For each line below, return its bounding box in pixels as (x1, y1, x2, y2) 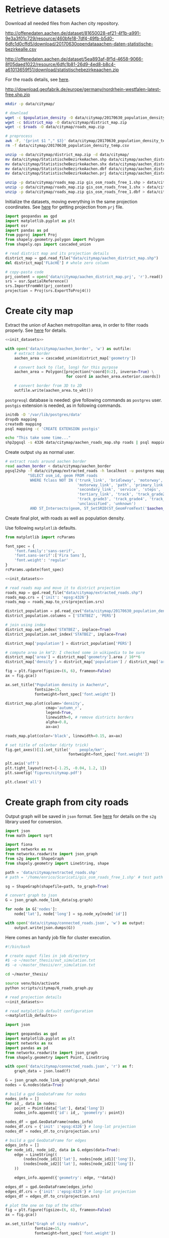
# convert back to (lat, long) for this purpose (14, 365, 118, 370)
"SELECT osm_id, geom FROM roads (27, 473, 98, 478)
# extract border (14, 351, 51, 356)
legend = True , (45, 710, 73, 715)
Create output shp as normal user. (5, 449, 75, 455)
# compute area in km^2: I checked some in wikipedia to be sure (5, 650, 145, 655)
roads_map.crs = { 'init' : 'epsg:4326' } (5, 595, 89, 600)
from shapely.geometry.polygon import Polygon (5, 237, 105, 242)
